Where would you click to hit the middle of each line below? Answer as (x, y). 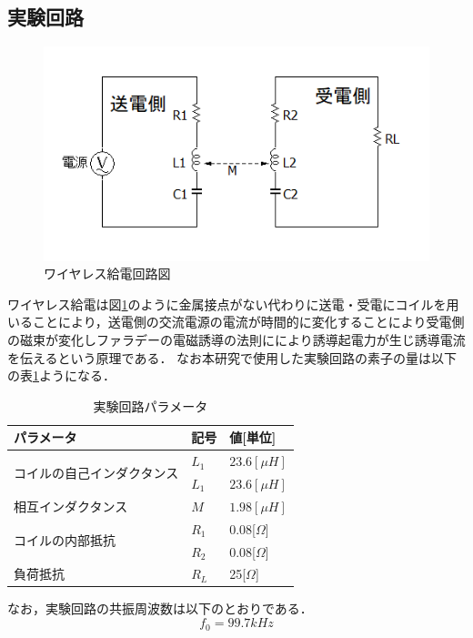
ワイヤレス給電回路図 (107, 273)
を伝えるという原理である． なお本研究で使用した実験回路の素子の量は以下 (232, 357)
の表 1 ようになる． (61, 375)
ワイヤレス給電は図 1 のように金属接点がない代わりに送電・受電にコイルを (227, 304)
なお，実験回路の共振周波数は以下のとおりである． (160, 608)
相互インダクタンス (71, 506)
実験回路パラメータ (151, 405)
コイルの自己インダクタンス (96, 472)
